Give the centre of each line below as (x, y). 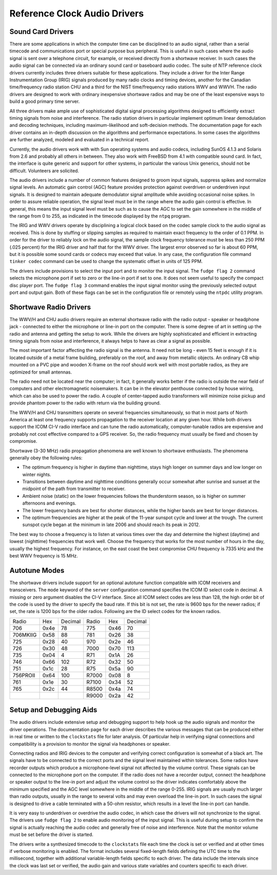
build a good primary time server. (45, 101)
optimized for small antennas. (41, 372)
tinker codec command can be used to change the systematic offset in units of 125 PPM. (106, 262)
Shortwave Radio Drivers (50, 307)
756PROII (24, 675)
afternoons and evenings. (49, 503)
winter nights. (37, 474)
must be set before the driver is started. (51, 834)
